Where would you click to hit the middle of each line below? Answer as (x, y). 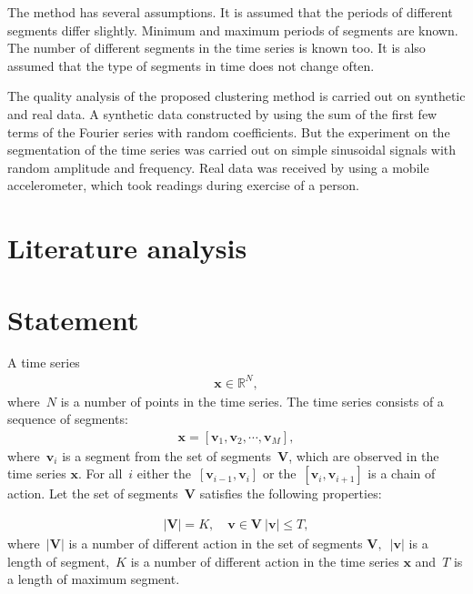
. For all (100, 473)
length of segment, (59, 561)
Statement (73, 319)
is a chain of (402, 473)
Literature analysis (127, 248)
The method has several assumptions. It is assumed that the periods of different (230, 12)
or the (279, 473)
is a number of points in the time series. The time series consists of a (252, 401)
